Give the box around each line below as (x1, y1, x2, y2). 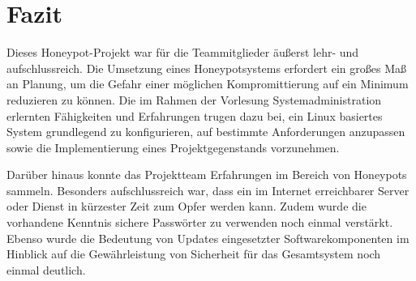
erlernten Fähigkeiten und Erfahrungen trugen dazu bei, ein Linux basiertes (6, 107, 383, 124)
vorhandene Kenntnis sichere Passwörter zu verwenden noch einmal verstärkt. (6, 214, 393, 231)
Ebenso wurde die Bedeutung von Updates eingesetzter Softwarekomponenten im (6, 229, 410, 246)
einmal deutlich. (6, 261, 86, 278)
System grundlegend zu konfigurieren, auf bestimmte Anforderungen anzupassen (6, 123, 405, 140)
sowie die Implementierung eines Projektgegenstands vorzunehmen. (6, 138, 340, 155)
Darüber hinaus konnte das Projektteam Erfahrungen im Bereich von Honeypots (6, 166, 407, 183)
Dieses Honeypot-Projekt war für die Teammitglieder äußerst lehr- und (6, 44, 359, 61)
